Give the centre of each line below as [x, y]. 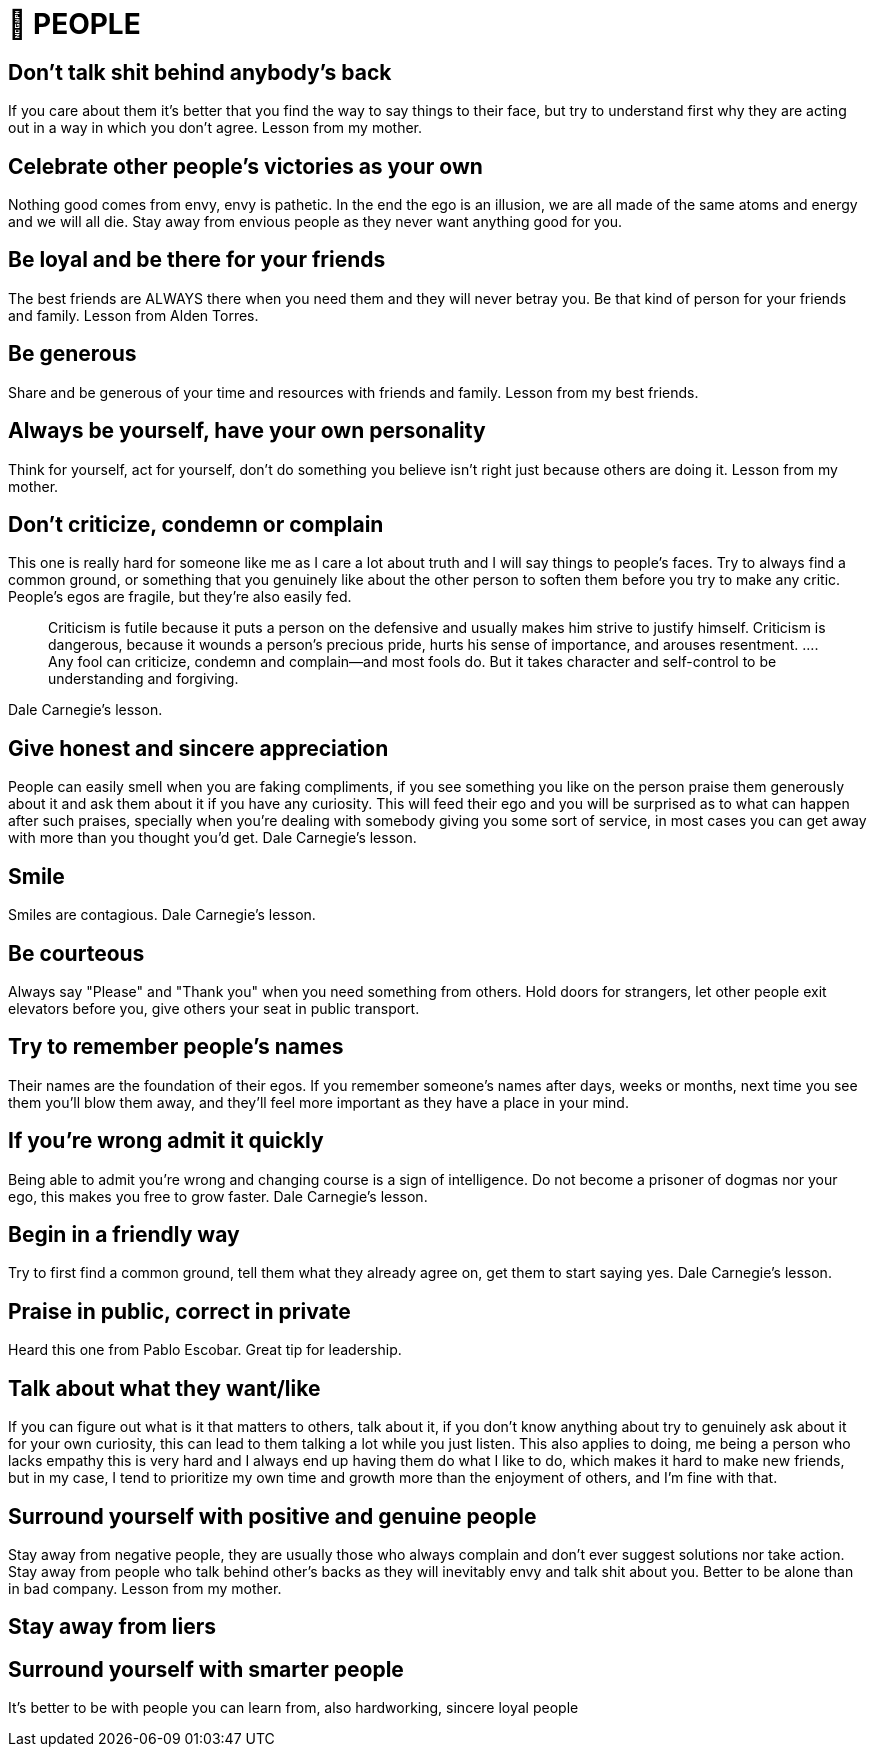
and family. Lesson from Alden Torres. [133, 315]
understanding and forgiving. [143, 679]
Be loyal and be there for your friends [197, 260]
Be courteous [76, 953]
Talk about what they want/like [164, 1388]
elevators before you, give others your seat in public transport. [214, 1008]
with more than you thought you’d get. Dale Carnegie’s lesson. [212, 838]
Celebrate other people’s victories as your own [245, 166]
